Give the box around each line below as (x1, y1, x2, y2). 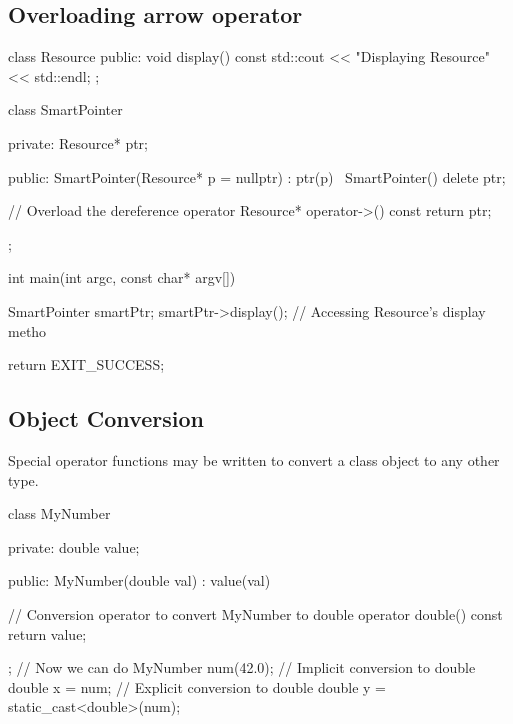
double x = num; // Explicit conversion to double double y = (8, 676, 386, 697)
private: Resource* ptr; (8, 132, 148, 153)
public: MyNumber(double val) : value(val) (8, 570, 271, 591)
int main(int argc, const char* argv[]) (8, 267, 236, 288)
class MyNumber (8, 503, 111, 524)
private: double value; (8, 536, 140, 557)
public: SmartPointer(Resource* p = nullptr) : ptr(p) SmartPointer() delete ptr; (8, 166, 506, 187)
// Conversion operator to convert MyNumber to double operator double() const (8, 603, 503, 624)
